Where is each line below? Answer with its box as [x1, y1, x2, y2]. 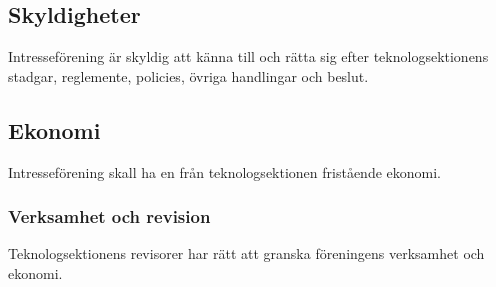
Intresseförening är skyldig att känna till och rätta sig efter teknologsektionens [8, 46, 489, 67]
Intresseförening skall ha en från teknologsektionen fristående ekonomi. [8, 161, 442, 182]
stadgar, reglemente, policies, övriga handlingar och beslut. [8, 65, 369, 86]
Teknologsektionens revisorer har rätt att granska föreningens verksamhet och [8, 243, 485, 264]
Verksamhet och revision [8, 204, 211, 229]
